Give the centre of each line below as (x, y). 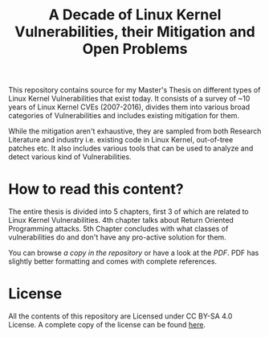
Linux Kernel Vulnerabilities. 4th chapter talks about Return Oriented (121, 220)
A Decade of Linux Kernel (135, 15)
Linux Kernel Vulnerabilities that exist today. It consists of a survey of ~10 (129, 99)
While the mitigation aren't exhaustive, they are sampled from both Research (135, 131)
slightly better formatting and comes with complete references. (113, 261)
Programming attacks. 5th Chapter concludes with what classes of (118, 229)
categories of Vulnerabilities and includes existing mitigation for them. (124, 116)
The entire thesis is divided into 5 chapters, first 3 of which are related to (128, 212)
